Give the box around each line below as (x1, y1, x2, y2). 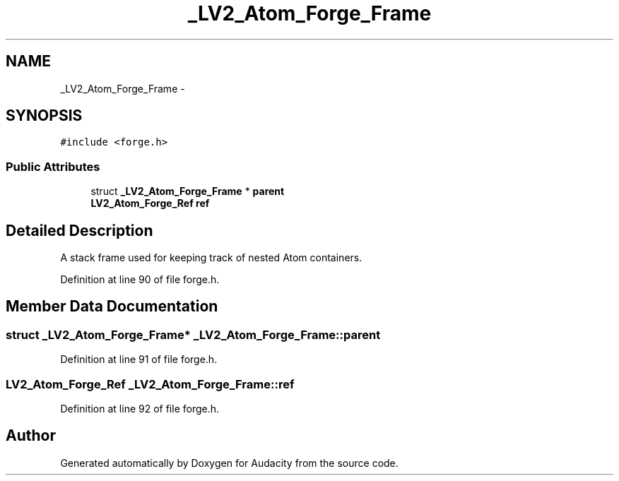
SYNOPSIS (6, 107, 83, 125)
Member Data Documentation (6, 297, 218, 316)
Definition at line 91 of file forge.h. (60, 353, 218, 366)
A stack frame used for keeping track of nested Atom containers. (60, 251, 362, 264)
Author (6, 427, 56, 445)
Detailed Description (6, 221, 153, 239)
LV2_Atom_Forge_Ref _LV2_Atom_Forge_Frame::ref (6, 376, 295, 391)
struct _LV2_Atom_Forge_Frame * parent (90, 185, 285, 198)
